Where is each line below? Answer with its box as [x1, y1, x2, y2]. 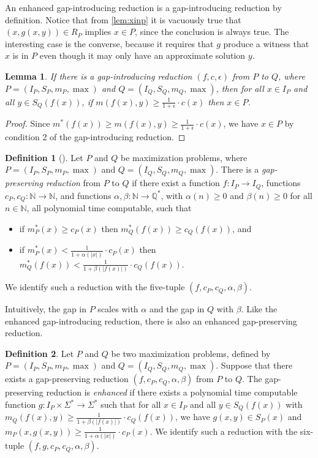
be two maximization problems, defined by [111, 347, 271, 359]
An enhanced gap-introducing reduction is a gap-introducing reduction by [5, 1, 282, 13]
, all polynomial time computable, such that [26, 201, 192, 214]
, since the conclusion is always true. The [135, 25, 289, 38]
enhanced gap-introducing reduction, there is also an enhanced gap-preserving [5, 314, 297, 327]
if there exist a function [132, 176, 220, 189]
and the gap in [149, 302, 205, 315]
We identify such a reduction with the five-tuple [5, 280, 185, 293]
